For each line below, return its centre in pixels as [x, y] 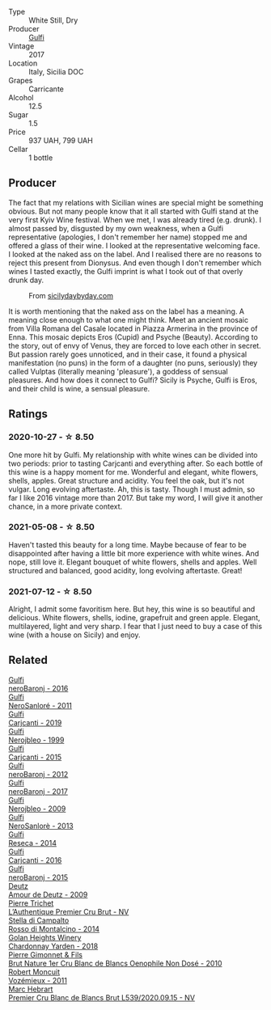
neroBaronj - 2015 [38, 877]
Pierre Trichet [31, 903]
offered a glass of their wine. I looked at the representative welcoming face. [134, 245]
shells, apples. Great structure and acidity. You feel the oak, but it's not [127, 480]
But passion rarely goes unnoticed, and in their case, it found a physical [128, 354]
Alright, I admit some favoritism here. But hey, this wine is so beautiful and [132, 609]
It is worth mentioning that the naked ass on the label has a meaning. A [127, 311]
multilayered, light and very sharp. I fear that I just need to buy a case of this [135, 627]
